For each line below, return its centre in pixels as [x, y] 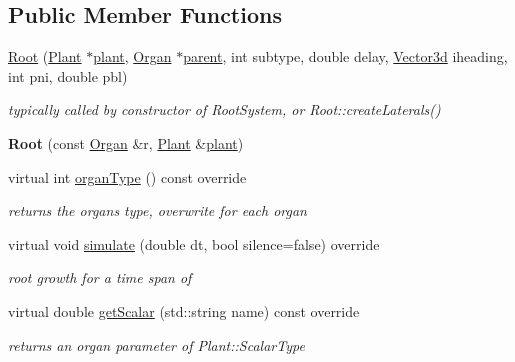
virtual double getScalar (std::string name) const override [184, 310]
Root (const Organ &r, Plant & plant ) [126, 142]
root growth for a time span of [100, 277]
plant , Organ [132, 56]
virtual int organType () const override [127, 176]
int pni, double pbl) [68, 75]
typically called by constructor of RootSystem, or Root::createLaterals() [224, 109]
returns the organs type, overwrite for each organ [157, 210]
